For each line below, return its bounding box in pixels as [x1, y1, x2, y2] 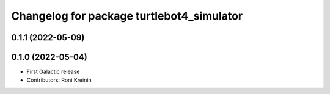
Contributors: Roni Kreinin [26, 76, 92, 84]
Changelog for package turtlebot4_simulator [11, 9, 243, 23]
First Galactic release [26, 68, 80, 76]
